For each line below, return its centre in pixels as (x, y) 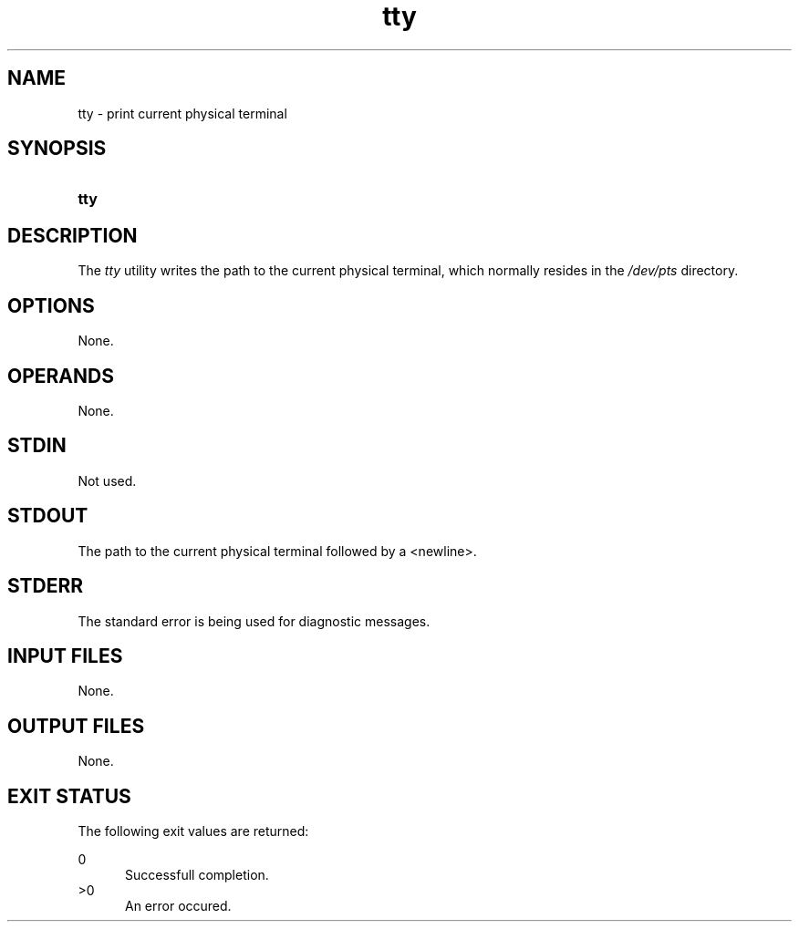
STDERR (46, 586)
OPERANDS (61, 376)
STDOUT (48, 516)
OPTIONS (51, 305)
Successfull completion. (197, 875)
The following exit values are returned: (193, 831)
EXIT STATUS (69, 796)
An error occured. (178, 906)
